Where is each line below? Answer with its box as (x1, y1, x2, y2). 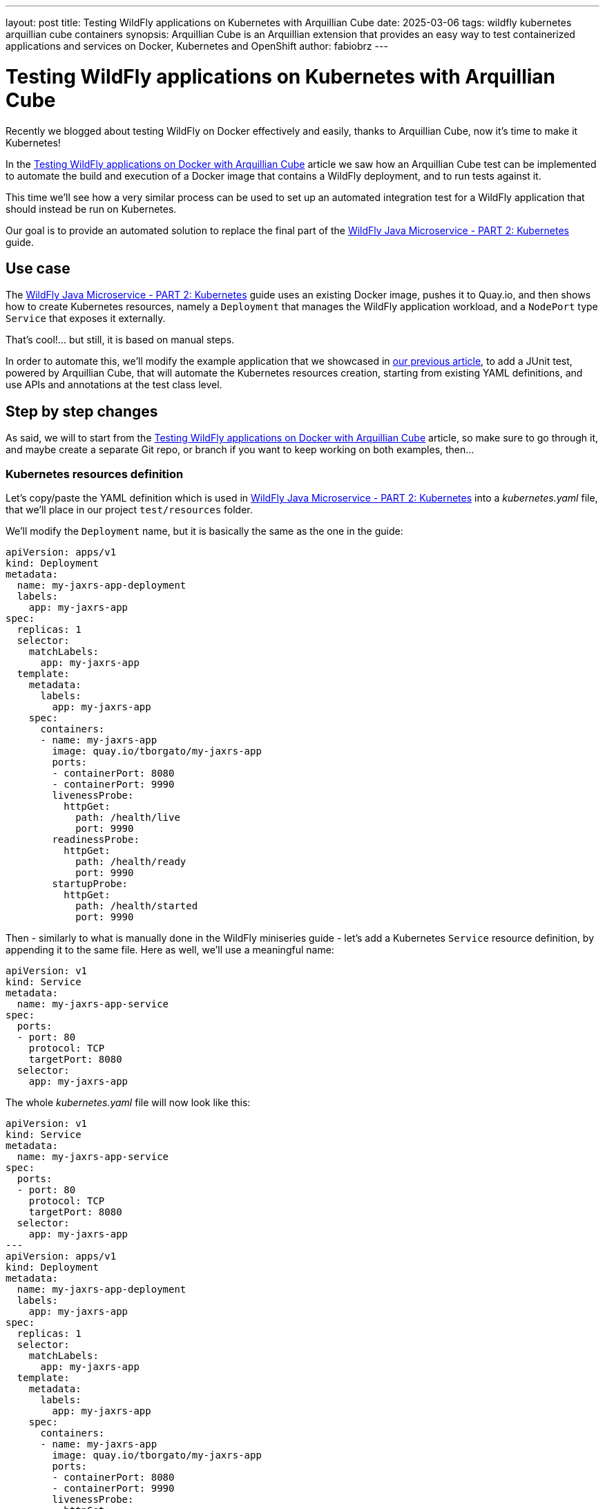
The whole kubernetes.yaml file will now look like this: (6, 1096, 251, 1108)
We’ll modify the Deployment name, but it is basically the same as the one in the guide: (6, 524, 403, 537)
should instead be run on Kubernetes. (6, 202, 177, 215)
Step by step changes (6, 402, 158, 420)
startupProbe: (52, 877, 128, 889)
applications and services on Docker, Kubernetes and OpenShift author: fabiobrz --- (6, 40, 388, 52)
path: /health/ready (75, 855, 186, 867)
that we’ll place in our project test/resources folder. (6, 503, 253, 515)
